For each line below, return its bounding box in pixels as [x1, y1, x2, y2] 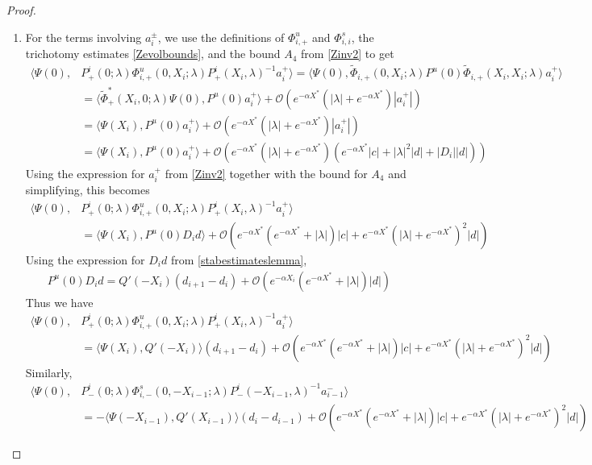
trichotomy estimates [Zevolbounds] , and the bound [25, 45, 281, 62]
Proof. [6, 2, 36, 18]
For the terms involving [25, 28, 142, 45]
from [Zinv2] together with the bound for [165, 164, 368, 181]
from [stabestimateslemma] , [170, 251, 307, 268]
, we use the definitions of [157, 28, 285, 45]
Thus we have [25, 293, 94, 310]
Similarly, [25, 363, 73, 380]
